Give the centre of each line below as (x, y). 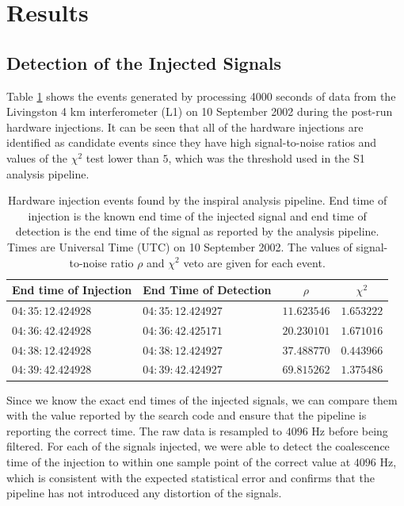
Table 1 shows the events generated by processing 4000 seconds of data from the (201, 96)
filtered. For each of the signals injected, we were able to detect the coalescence (198, 446)
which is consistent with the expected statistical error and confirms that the (191, 477)
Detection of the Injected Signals (144, 62)
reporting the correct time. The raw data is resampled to (145, 430)
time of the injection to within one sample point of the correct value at (179, 461)
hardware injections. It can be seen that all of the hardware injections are (185, 126)
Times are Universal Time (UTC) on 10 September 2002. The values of (180, 246)
